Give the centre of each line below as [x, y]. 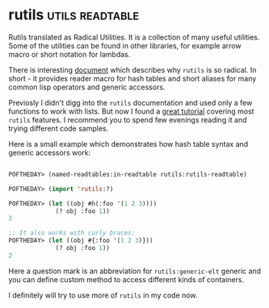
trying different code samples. [59, 128]
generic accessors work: [50, 152]
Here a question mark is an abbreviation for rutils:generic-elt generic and [134, 271]
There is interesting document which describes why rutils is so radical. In [132, 69]
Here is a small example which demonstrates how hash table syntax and [128, 144]
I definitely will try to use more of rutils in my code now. [103, 295]
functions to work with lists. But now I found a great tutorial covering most [131, 111]
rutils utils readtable [74, 15]
